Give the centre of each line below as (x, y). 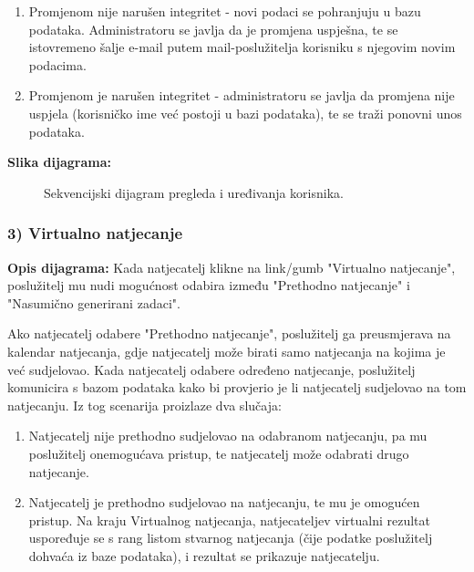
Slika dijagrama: (59, 162)
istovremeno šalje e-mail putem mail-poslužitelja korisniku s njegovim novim (242, 47)
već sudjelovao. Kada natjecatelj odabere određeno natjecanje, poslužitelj (211, 369)
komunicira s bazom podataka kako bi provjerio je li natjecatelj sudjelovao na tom (237, 387)
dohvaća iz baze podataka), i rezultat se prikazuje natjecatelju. (204, 555)
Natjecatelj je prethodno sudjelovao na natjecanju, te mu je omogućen (224, 502)
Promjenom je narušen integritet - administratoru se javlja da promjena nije (242, 95)
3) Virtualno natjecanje (95, 233)
